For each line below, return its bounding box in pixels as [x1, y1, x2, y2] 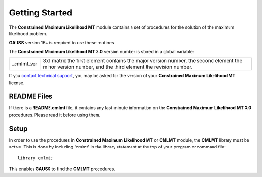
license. [9, 80, 25, 86]
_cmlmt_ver [12, 60, 38, 67]
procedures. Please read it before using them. [9, 112, 101, 118]
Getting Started [9, 7, 73, 18]
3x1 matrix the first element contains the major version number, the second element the [43, 58, 243, 64]
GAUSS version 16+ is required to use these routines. [9, 40, 115, 45]
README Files [9, 92, 53, 101]
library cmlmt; [17, 155, 54, 161]
